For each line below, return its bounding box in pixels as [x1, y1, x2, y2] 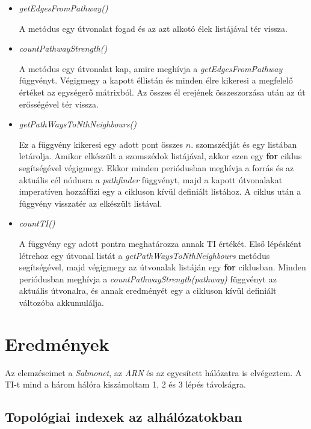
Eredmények [5, 331, 109, 356]
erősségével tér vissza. [19, 97, 99, 110]
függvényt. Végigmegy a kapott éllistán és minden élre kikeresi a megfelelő [19, 74, 293, 87]
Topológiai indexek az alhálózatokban [5, 407, 242, 426]
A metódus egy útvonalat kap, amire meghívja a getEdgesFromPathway [19, 62, 283, 75]
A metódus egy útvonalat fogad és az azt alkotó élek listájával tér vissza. [19, 22, 288, 34]
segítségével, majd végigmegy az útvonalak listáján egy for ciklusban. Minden [19, 261, 306, 273]
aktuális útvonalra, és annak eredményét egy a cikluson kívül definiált [19, 284, 277, 297]
